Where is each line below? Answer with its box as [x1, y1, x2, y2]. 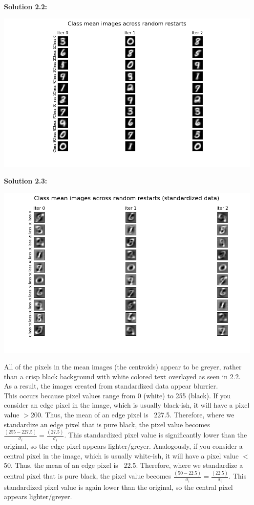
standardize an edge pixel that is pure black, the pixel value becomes [4, 419, 210, 429]
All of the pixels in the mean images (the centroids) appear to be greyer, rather [4, 362, 242, 372]
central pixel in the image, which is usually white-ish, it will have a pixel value [4, 450, 239, 460]
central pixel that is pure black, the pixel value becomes [4, 471, 171, 481]
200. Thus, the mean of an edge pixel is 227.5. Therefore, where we [30, 410, 234, 420]
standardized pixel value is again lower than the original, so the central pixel [4, 482, 233, 492]
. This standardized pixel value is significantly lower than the [64, 430, 247, 440]
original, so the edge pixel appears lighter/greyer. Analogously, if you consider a [4, 441, 243, 451]
